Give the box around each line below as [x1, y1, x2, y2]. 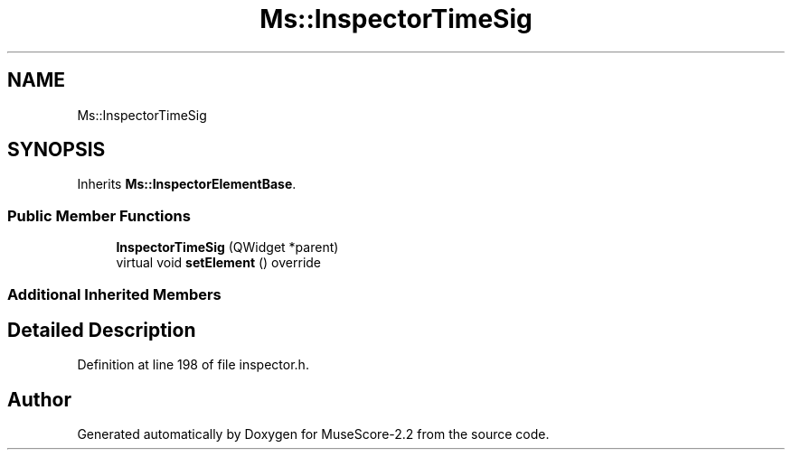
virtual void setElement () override [116, 255, 322, 271]
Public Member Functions [7, 206, 191, 225]
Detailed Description [7, 318, 196, 341]
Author [7, 387, 71, 411]
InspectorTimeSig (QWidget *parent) [116, 239, 339, 256]
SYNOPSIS [7, 138, 106, 162]
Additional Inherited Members [7, 284, 222, 303]
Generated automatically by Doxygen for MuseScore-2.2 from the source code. [77, 426, 550, 443]
